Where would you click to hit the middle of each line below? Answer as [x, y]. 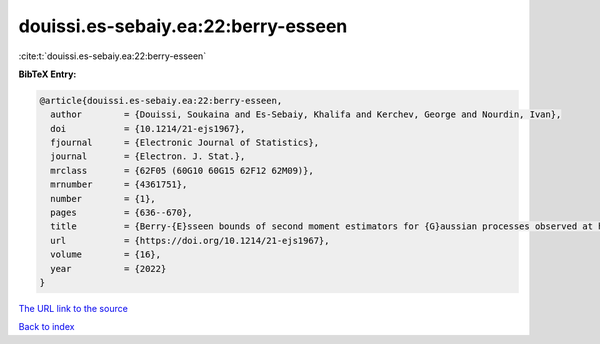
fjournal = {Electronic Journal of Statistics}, [185, 143]
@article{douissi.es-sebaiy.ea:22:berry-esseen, [161, 100]
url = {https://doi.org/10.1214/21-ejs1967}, [190, 240]
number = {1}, [103, 198]
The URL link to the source [73, 308]
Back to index [46, 327]
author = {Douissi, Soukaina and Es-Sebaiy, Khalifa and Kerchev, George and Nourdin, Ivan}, [306, 114]
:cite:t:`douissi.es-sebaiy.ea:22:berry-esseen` [112, 56]
